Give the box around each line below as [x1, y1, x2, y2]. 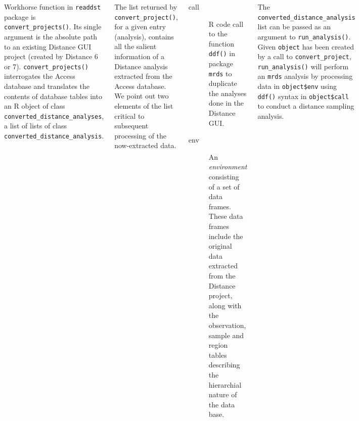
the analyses [208, 87, 247, 98]
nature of [208, 389, 237, 400]
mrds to [208, 68, 232, 78]
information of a [114, 51, 165, 62]
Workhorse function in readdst [4, 2, 101, 12]
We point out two [114, 90, 169, 101]
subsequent [114, 120, 149, 131]
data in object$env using [257, 81, 337, 91]
